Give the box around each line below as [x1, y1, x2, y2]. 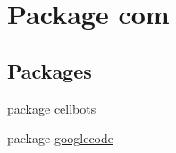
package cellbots [7, 98, 96, 117]
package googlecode [7, 129, 113, 148]
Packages [7, 56, 92, 84]
